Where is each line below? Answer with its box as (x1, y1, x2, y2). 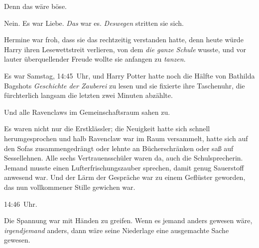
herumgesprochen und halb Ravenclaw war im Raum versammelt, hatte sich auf (4, 133, 248, 143)
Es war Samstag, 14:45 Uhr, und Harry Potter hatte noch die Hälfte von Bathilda (4, 70, 255, 81)
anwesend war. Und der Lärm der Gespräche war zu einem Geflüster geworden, (4, 172, 246, 182)
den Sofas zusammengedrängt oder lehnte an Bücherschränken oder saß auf (4, 143, 234, 153)
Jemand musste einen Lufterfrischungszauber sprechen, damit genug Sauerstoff (4, 162, 244, 172)
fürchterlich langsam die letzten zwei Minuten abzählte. (4, 90, 173, 100)
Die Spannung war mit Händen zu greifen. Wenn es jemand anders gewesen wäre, (4, 215, 253, 226)
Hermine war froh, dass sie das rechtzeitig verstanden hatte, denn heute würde (4, 34, 244, 45)
